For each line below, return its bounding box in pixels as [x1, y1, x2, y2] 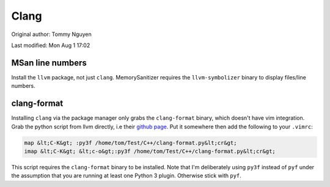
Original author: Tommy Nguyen [11, 31, 92, 38]
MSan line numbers [11, 57, 87, 68]
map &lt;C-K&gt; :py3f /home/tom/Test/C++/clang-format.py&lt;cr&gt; [24, 139, 237, 146]
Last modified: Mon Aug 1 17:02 [11, 42, 90, 49]
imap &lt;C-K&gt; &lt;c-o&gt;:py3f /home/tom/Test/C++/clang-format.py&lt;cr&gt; [24, 147, 276, 155]
